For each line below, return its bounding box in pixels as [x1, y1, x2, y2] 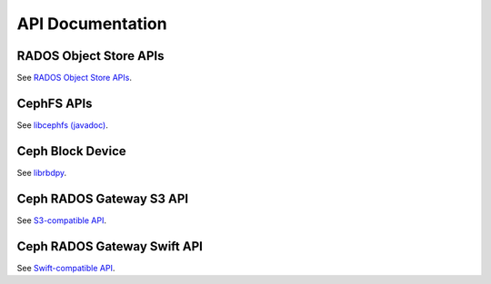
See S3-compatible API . [16, 214, 106, 226]
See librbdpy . [16, 167, 67, 178]
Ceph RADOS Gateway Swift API [16, 239, 204, 254]
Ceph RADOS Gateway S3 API [16, 191, 189, 206]
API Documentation [16, 14, 167, 34]
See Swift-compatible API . [16, 262, 115, 273]
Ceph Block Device [16, 143, 126, 159]
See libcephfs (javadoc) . [16, 119, 108, 131]
